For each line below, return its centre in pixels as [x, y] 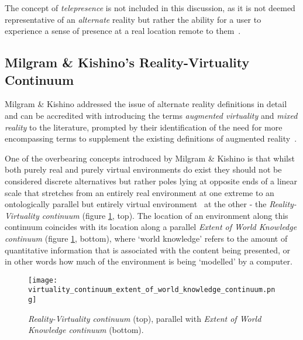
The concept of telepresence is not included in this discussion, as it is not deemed [150, 8]
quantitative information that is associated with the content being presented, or [148, 250]
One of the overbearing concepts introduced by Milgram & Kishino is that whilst [150, 158]
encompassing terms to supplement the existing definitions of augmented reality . [151, 138]
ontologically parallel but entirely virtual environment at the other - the [136, 204]
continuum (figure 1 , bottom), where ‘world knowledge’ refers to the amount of [146, 238]
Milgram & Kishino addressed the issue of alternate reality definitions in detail [146, 104]
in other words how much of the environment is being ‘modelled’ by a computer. [149, 261]
